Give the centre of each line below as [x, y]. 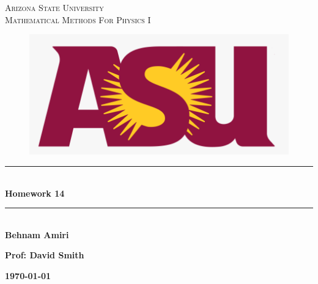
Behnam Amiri [37, 234]
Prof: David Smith [45, 255]
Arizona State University [54, 7]
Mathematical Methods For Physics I [78, 19]
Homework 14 [35, 193]
